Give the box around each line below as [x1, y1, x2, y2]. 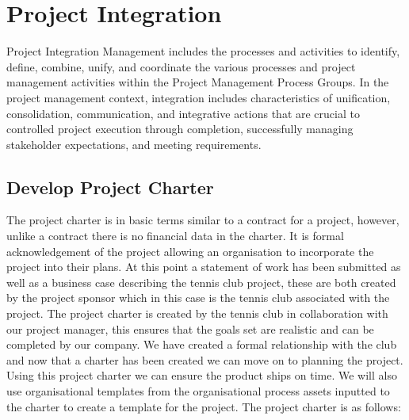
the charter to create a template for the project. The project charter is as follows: [6, 398, 401, 414]
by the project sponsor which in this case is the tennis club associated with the [6, 289, 390, 306]
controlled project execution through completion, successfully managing [6, 120, 354, 137]
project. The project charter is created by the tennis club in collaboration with [6, 305, 388, 322]
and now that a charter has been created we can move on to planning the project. [6, 351, 403, 368]
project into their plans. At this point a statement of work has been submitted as [6, 258, 401, 275]
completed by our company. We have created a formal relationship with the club [6, 336, 397, 353]
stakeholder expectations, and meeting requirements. [6, 136, 262, 152]
